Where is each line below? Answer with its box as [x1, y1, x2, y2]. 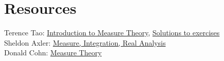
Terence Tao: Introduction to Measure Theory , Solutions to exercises [4, 27, 220, 38]
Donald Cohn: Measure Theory [4, 47, 102, 58]
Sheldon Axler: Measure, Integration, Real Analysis [4, 37, 166, 48]
